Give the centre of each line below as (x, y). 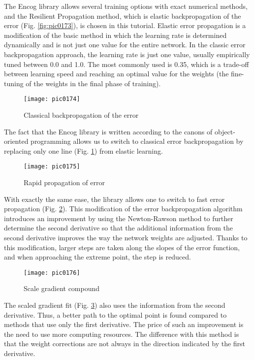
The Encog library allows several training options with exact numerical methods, (126, 6)
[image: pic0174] (52, 99)
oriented (16, 141)
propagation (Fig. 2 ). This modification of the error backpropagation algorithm (123, 209)
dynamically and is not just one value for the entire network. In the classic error (125, 45)
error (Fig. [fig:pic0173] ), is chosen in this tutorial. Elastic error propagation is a (125, 25)
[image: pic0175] (52, 167)
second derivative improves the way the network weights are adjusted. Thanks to (126, 237)
